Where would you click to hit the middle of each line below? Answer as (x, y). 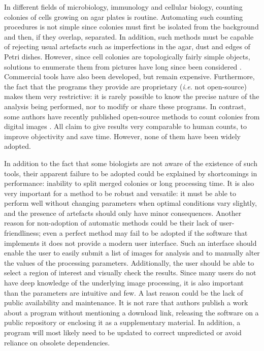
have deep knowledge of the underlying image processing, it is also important (124, 283)
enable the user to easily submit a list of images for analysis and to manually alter (132, 253)
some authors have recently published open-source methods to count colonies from (132, 116)
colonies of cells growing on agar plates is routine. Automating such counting (124, 17)
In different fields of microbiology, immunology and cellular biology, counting (123, 7)
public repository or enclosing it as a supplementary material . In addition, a (122, 322)
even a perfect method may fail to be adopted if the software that (145, 233)
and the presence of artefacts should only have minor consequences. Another (123, 213)
